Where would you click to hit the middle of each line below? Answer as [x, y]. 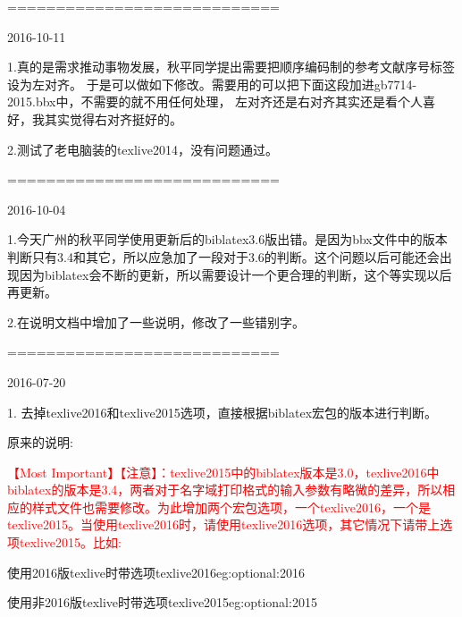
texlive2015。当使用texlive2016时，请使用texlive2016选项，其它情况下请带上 [224, 524]
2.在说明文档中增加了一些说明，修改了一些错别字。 [156, 321]
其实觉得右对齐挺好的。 [113, 118]
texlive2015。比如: [70, 542]
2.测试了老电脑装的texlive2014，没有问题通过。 [143, 149]
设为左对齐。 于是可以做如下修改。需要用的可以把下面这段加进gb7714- [212, 84]
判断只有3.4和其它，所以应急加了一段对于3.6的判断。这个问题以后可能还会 [223, 256]
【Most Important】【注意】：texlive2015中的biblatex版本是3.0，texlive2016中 [223, 472]
